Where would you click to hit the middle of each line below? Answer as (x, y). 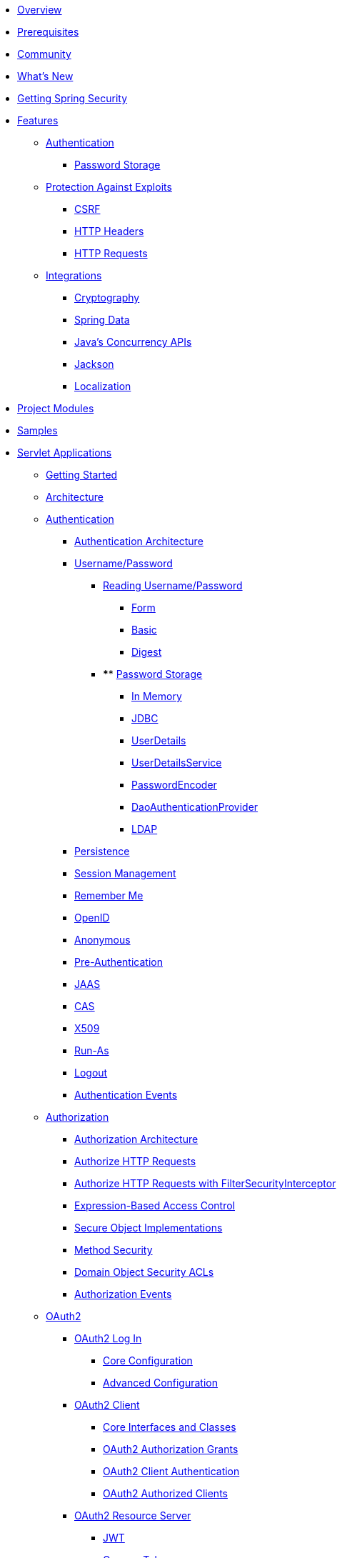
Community (44, 54)
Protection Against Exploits (109, 187)
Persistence (102, 851)
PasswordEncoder (174, 785)
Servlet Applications (65, 453)
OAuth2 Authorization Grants (171, 1449)
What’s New (45, 76)
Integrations (74, 275)
